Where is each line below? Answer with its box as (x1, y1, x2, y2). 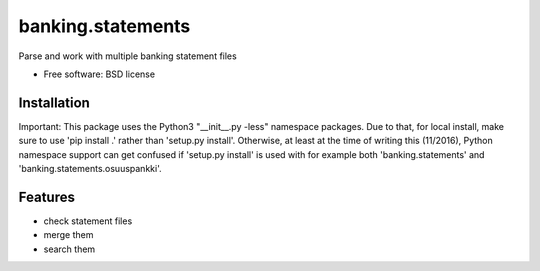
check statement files (43, 215, 133, 227)
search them (43, 243, 96, 255)
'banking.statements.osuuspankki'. (18, 163, 162, 175)
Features (18, 188, 75, 205)
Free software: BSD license (43, 68, 155, 80)
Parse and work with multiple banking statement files (18, 50, 237, 62)
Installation (18, 94, 90, 111)
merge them (43, 229, 94, 241)
